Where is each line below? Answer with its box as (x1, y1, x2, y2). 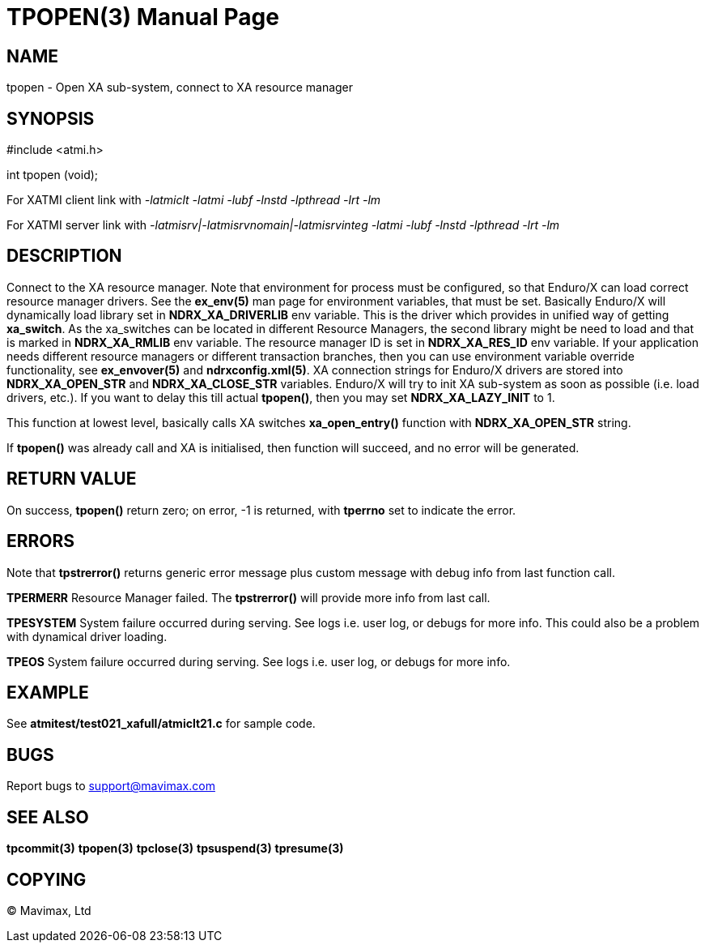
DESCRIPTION (6, 246, 122, 267)
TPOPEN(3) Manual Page (6, 3, 279, 31)
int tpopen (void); (6, 168, 99, 182)
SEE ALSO (6, 806, 89, 827)
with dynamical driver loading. (6, 629, 168, 643)
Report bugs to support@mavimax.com (6, 779, 215, 793)
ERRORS (6, 531, 75, 552)
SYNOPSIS (6, 108, 95, 129)
